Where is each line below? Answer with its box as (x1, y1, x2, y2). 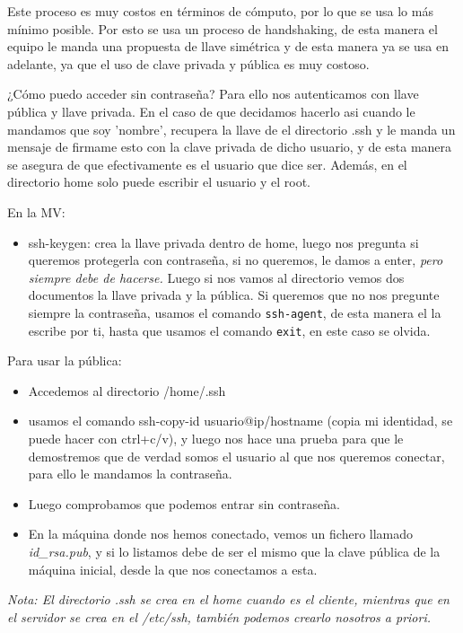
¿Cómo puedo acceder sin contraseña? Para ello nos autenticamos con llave (7, 84, 419, 103)
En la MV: (7, 202, 66, 221)
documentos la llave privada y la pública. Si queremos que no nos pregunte (28, 286, 440, 304)
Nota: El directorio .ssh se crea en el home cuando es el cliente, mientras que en (7, 590, 450, 609)
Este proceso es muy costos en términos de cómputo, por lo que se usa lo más (7, 2, 433, 20)
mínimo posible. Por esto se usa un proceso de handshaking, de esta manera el (7, 19, 438, 38)
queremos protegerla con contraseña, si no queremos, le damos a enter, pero (28, 251, 443, 269)
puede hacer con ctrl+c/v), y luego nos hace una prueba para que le (28, 429, 404, 447)
